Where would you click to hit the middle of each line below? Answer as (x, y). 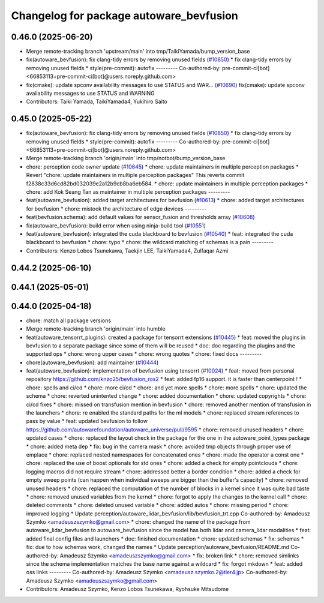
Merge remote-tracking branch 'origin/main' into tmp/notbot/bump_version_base (126, 158)
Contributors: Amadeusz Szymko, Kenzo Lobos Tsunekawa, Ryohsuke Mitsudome (127, 589)
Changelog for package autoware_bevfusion (124, 16)
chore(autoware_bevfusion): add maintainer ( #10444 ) (92, 362)
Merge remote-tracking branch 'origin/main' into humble (96, 329)
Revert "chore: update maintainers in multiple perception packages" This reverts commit (135, 175)
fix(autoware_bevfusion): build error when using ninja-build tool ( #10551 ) (116, 226)
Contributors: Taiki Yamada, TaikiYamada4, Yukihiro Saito (97, 101)
